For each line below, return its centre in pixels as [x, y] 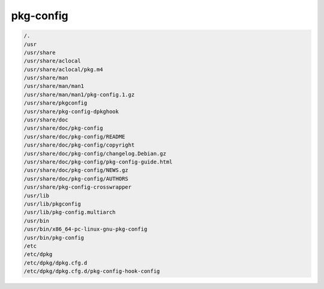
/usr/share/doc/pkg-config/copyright [79, 145]
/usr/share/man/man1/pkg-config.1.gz [79, 94]
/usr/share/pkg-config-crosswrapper [78, 187]
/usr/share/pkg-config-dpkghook [71, 111]
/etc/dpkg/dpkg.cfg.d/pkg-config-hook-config [92, 271]
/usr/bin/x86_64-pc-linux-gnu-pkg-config [85, 229]
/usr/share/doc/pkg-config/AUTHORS [76, 178]
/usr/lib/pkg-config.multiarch [70, 212]
